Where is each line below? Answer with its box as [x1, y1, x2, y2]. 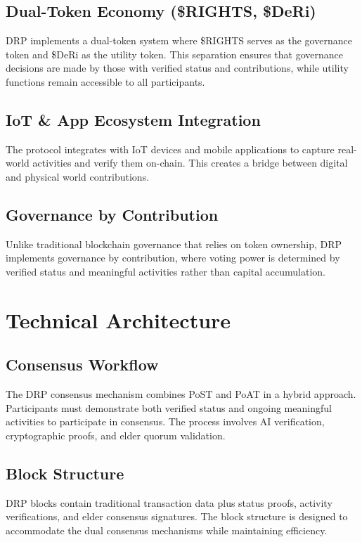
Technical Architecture [6, 305, 231, 334]
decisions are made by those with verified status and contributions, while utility [6, 60, 349, 75]
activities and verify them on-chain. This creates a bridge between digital [32, 155, 348, 170]
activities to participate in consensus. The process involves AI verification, [6, 414, 325, 429]
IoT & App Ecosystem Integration [6, 108, 261, 130]
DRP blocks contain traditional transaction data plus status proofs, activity [6, 495, 332, 510]
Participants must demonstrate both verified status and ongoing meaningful [6, 400, 332, 415]
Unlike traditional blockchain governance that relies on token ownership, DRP [6, 236, 342, 251]
